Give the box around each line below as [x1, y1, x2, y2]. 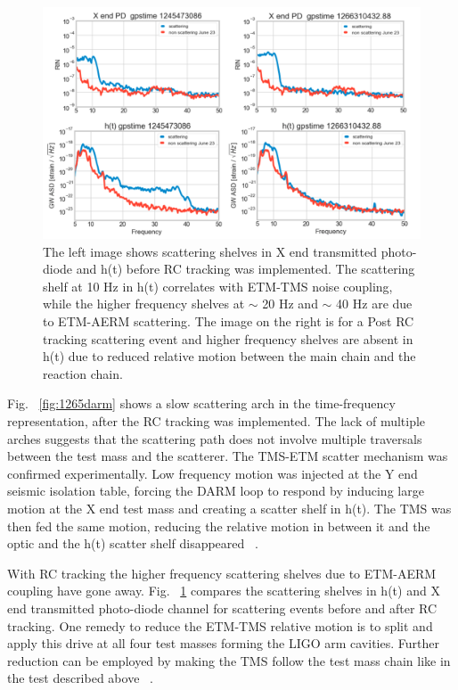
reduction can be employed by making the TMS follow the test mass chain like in [7, 651, 451, 669]
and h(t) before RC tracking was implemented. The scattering [76, 259, 415, 278]
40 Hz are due [336, 294, 413, 313]
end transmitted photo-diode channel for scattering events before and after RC [7, 598, 438, 617]
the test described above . [7, 669, 153, 687]
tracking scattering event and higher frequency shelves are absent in [43, 329, 413, 348]
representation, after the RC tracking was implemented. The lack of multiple [7, 411, 426, 430]
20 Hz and [262, 294, 318, 313]
